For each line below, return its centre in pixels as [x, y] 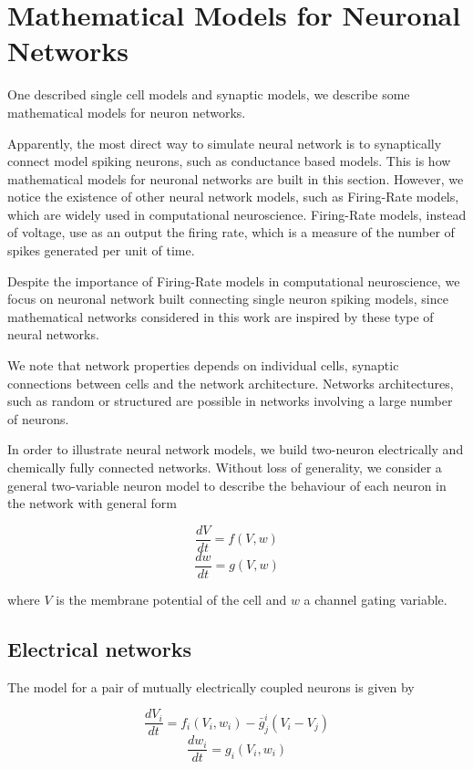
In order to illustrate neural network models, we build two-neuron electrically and [236, 449]
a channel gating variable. [375, 599]
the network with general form [93, 503]
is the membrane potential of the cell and [171, 599]
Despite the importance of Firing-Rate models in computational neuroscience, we [234, 281]
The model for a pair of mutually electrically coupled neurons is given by [211, 686]
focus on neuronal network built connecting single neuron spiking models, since [228, 299]
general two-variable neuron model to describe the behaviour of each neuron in [227, 485]
